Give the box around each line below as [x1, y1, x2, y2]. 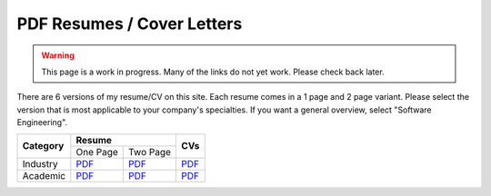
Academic [22, 169, 66, 181]
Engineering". [16, 117, 68, 128]
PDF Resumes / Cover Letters [16, 14, 243, 34]
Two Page [128, 145, 172, 158]
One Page [75, 145, 118, 158]
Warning [41, 50, 75, 61]
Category [22, 140, 65, 152]
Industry [22, 157, 58, 170]
